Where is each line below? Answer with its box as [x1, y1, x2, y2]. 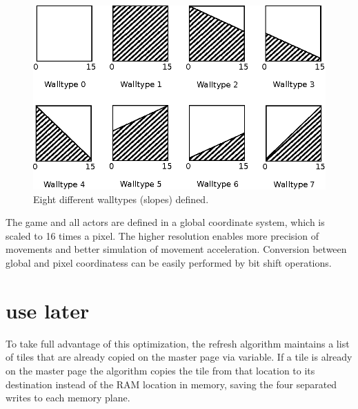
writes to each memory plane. [6, 390, 130, 405]
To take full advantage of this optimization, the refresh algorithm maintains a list [6, 336, 350, 350]
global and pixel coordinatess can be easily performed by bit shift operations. [6, 256, 332, 270]
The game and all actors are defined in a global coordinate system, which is [6, 215, 325, 229]
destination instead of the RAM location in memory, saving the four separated [6, 377, 337, 391]
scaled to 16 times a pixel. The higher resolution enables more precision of [6, 228, 319, 242]
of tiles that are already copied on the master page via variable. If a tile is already [6, 350, 352, 364]
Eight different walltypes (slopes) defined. [33, 191, 209, 206]
